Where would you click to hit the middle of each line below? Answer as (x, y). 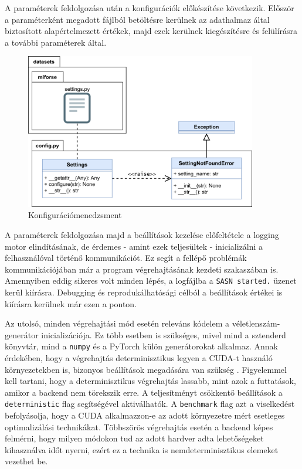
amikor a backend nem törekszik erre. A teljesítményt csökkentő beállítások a (144, 392)
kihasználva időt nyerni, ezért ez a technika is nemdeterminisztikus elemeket (142, 449)
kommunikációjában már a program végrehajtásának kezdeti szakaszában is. (142, 269)
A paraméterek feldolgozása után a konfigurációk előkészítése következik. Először (150, 8)
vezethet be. (26, 461)
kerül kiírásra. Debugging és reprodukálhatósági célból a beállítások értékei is (144, 292)
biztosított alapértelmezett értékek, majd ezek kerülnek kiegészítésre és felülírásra (151, 31)
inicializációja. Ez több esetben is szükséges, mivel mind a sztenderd (164, 334)
